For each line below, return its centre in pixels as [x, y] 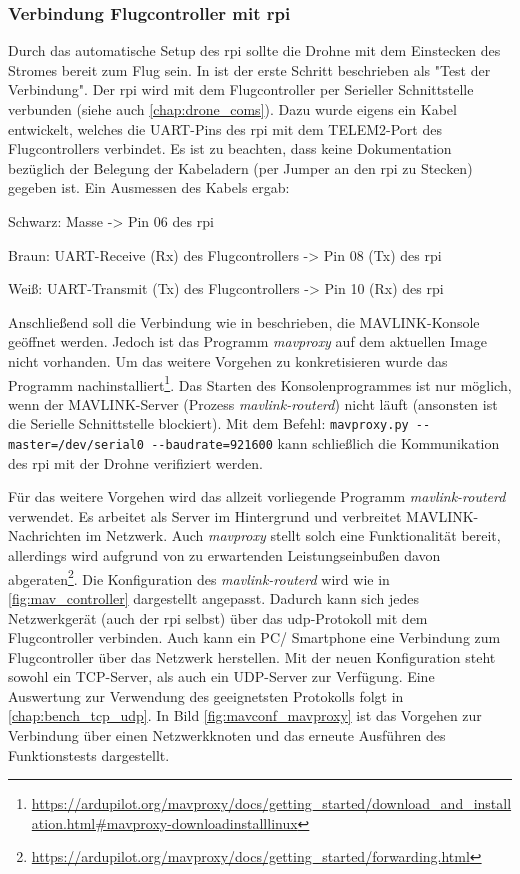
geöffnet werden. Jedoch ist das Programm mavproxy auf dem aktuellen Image [247, 341]
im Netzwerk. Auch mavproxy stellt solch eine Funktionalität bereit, [293, 535]
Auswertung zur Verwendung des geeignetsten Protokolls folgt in [206, 695]
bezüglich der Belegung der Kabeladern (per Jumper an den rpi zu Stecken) [240, 167]
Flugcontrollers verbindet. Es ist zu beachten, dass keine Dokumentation [230, 148]
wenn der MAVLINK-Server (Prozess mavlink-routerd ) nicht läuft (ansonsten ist [253, 403]
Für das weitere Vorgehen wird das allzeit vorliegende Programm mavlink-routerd [257, 496]
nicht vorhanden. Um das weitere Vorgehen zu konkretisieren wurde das [228, 360]
